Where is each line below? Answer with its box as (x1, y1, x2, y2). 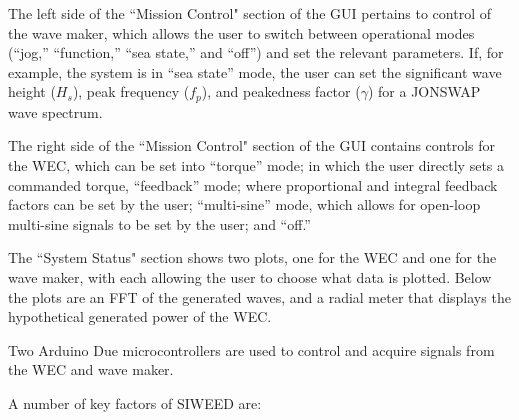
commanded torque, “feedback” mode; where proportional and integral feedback (8, 174, 498, 195)
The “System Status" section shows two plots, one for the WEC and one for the (8, 247, 497, 268)
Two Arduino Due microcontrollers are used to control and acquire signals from (8, 339, 495, 360)
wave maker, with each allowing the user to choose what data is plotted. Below (8, 266, 492, 287)
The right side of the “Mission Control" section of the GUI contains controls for (8, 135, 495, 156)
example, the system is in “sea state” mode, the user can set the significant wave (8, 61, 502, 82)
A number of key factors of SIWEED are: (8, 392, 262, 413)
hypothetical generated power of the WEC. (8, 306, 272, 327)
